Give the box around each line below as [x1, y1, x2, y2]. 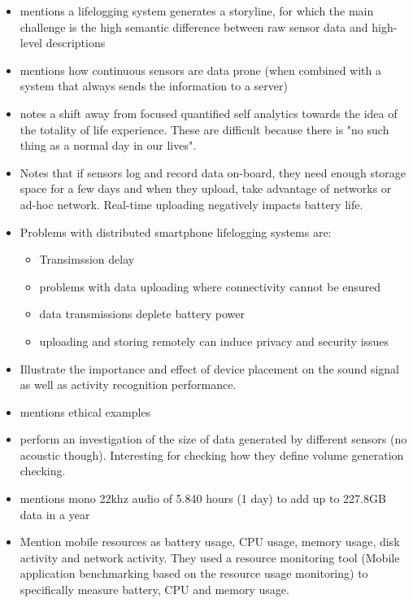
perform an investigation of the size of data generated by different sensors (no [20, 430, 407, 448]
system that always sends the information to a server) [20, 77, 288, 94]
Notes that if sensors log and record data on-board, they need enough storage [20, 164, 406, 181]
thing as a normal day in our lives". [20, 137, 197, 154]
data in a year [20, 505, 90, 522]
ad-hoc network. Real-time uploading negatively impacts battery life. [20, 195, 363, 212]
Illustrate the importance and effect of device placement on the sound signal [20, 360, 399, 377]
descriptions [46, 34, 106, 51]
